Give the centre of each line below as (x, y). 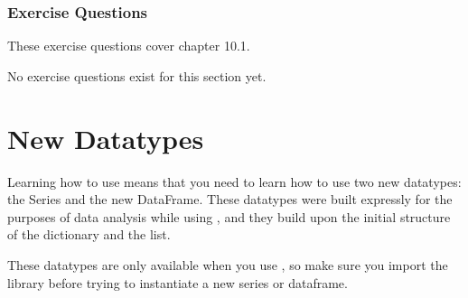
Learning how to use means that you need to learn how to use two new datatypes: (234, 181)
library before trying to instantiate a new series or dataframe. (178, 282)
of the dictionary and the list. (89, 234)
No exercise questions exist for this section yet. (137, 75)
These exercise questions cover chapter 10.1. (129, 46)
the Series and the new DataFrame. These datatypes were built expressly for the (230, 199)
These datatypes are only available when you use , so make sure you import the (228, 264)
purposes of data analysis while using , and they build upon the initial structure (229, 216)
